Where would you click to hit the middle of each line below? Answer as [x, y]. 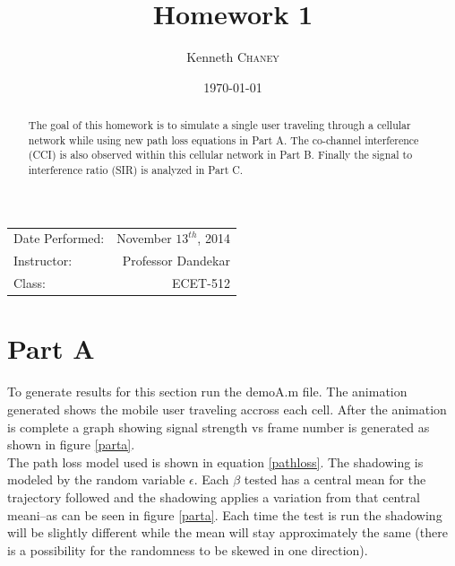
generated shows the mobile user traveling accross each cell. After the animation [227, 409]
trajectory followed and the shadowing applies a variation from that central [214, 496]
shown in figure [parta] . [71, 444]
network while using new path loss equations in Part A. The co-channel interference [223, 139]
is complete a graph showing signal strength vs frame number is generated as [219, 427]
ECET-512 [201, 283]
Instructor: [43, 261]
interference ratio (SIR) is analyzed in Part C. [136, 170]
